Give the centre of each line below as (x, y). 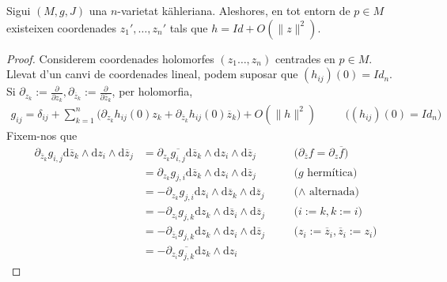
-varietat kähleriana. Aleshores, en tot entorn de (234, 10)
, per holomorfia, (152, 91)
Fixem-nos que (42, 135)
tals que (189, 27)
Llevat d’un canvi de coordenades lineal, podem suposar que (152, 74)
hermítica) (332, 173)
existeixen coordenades (62, 27)
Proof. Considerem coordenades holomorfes (110, 58)
